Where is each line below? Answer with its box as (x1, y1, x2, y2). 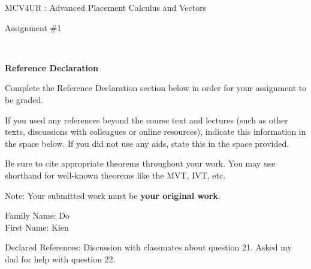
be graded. (5, 93, 44, 105)
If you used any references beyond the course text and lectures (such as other (5, 113, 288, 126)
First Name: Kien (5, 220, 69, 233)
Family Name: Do (5, 209, 70, 222)
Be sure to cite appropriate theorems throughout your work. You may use (5, 157, 276, 170)
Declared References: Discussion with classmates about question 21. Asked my (5, 241, 292, 253)
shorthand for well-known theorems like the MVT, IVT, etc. (5, 168, 226, 181)
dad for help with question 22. (5, 252, 116, 265)
